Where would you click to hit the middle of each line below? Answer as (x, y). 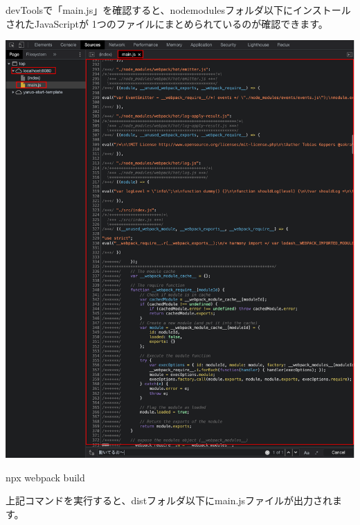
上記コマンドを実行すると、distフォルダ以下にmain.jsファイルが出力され (169, 500)
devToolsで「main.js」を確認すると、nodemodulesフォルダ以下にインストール (178, 10)
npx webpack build (45, 477)
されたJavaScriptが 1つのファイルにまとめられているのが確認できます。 (167, 23)
